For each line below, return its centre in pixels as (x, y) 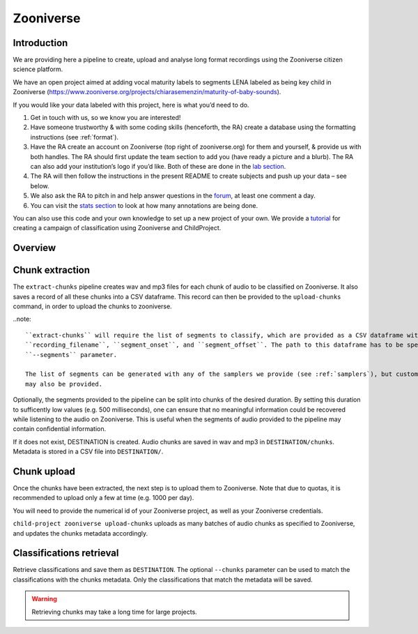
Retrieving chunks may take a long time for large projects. (115, 612)
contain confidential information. (60, 429)
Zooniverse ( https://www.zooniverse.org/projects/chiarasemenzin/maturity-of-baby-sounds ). (147, 92)
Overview (34, 248)
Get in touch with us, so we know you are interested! (106, 118)
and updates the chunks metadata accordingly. (80, 533)
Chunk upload (44, 471)
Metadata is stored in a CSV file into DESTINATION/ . (88, 452)
